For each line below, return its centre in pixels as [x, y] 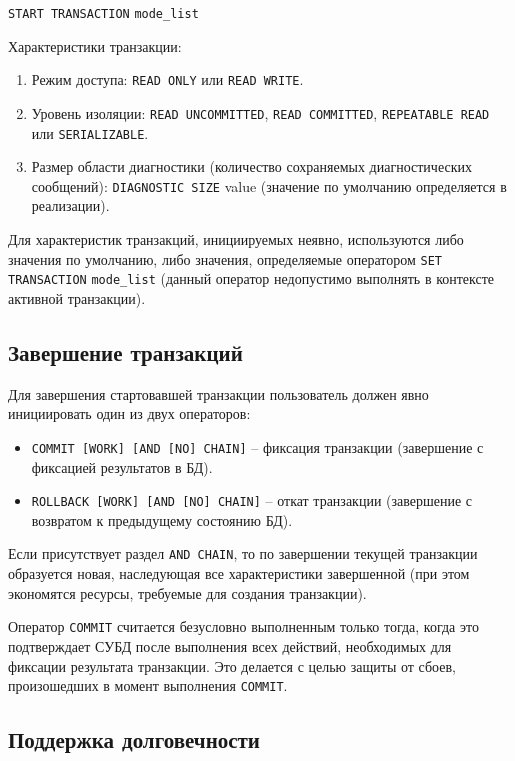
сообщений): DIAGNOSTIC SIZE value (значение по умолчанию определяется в [269, 185]
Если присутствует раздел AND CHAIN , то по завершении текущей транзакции [243, 553]
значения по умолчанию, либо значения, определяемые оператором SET [225, 258]
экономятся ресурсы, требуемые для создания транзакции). [187, 592]
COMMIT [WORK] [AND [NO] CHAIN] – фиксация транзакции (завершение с [257, 446]
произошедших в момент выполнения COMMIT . [148, 685]
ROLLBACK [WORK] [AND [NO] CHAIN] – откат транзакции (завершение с [252, 500]
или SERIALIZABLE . [90, 132]
